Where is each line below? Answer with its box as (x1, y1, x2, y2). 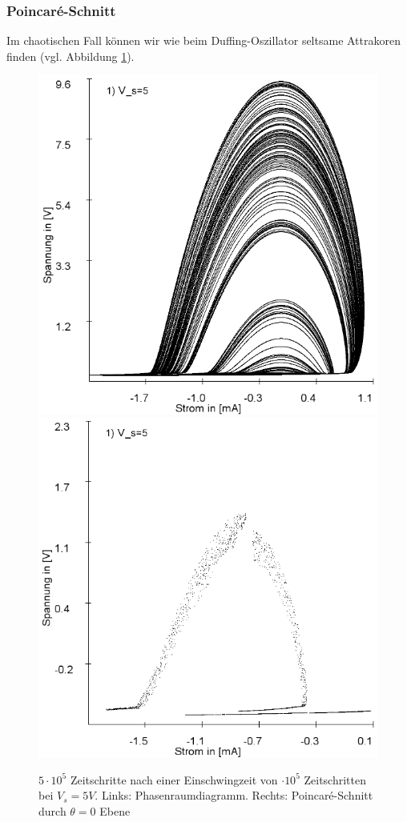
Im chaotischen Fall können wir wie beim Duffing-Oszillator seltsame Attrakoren (6, 32, 401, 49)
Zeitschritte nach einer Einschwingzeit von (70, 771, 278, 788)
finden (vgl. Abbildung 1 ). (6, 47, 135, 64)
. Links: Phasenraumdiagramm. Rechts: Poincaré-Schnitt (95, 787, 373, 804)
